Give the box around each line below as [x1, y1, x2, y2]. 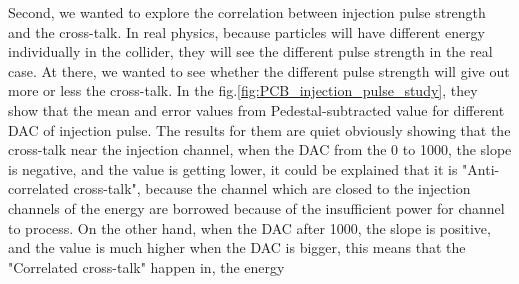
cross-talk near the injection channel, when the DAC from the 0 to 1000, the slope [8, 139, 512, 160]
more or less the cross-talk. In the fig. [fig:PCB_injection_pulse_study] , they [8, 80, 478, 101]
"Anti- [462, 158, 500, 179]
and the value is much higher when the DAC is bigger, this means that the [8, 237, 466, 258]
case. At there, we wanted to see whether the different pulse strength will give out [8, 60, 510, 81]
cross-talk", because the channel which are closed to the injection [73, 178, 471, 199]
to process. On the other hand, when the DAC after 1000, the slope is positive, [8, 217, 491, 238]
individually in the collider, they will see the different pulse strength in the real [8, 41, 493, 62]
